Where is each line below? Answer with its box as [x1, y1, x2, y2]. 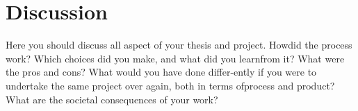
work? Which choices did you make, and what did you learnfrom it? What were [6, 51, 345, 65]
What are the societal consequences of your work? [6, 92, 218, 106]
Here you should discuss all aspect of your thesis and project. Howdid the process [6, 37, 352, 52]
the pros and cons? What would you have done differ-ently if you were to [6, 65, 317, 79]
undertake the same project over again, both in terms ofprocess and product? [6, 78, 335, 92]
